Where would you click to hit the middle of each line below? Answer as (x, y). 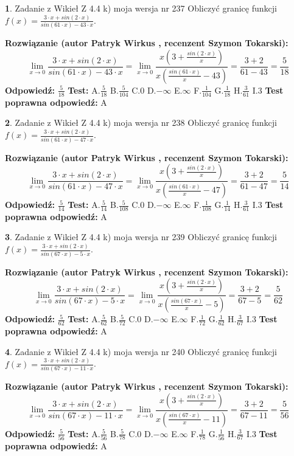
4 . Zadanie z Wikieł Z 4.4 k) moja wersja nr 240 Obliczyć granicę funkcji (141, 351)
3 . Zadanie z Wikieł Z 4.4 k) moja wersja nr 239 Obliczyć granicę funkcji (141, 237)
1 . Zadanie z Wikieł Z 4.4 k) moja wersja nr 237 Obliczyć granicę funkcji (141, 8)
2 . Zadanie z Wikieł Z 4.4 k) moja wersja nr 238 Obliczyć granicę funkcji (141, 123)
